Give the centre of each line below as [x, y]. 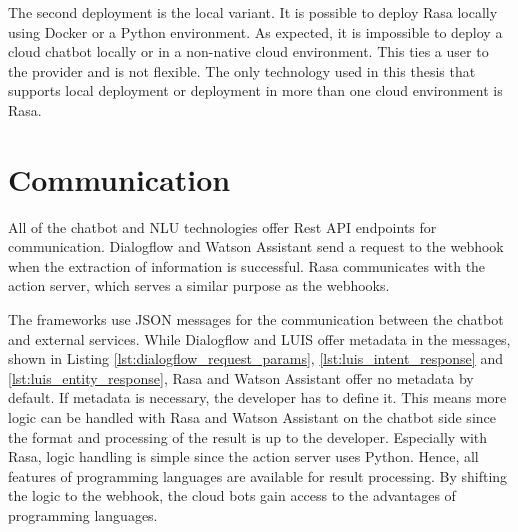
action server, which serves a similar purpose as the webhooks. [199, 285]
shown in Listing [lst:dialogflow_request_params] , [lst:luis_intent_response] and [255, 358]
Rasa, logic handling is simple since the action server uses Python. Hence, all [243, 456]
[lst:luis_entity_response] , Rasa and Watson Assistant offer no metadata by [241, 377]
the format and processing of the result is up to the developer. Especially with [248, 436]
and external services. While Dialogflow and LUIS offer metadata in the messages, [259, 338]
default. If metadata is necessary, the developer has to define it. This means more [257, 397]
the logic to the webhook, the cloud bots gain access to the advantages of [232, 495]
